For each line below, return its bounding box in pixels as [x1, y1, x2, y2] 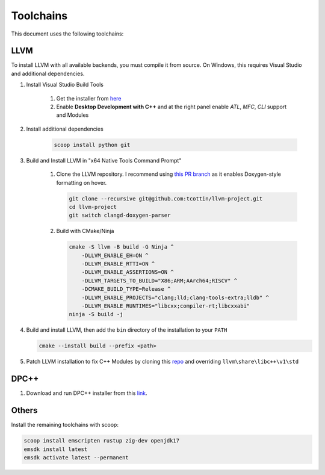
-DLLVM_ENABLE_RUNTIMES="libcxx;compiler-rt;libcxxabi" [81, 303, 250, 309]
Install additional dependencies [26, 125, 104, 132]
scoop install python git [54, 141, 131, 148]
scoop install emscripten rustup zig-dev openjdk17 [23, 437, 180, 444]
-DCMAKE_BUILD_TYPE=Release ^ [81, 286, 171, 293]
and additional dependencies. [11, 70, 85, 77]
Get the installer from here [56, 95, 122, 102]
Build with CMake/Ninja [56, 228, 114, 235]
